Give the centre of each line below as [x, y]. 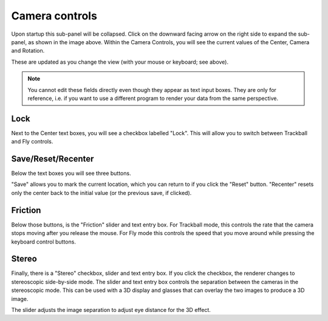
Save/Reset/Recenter [53, 159]
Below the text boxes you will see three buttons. [71, 173]
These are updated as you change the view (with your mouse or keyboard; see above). [120, 62]
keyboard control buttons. [43, 242]
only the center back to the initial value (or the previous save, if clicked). [101, 193]
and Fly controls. [32, 142]
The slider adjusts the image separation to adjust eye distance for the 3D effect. [111, 310]
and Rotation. [28, 51]
